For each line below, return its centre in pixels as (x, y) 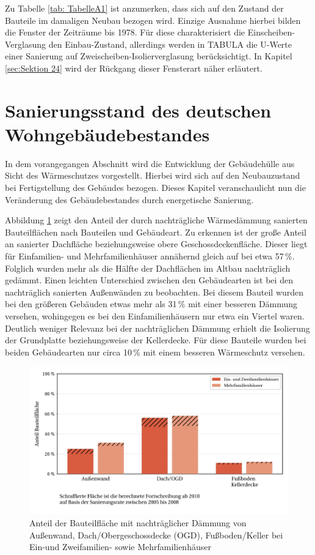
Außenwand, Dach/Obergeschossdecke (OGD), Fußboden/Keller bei (156, 535)
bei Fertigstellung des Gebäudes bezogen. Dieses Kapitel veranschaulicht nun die (155, 188)
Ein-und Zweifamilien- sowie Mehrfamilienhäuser (120, 547)
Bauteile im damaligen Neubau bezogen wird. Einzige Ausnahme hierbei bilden (153, 20)
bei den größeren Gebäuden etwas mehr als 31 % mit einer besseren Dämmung (151, 304)
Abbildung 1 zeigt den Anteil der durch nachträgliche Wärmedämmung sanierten (156, 220)
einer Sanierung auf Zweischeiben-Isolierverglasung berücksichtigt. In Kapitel (149, 56)
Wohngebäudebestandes (107, 134)
